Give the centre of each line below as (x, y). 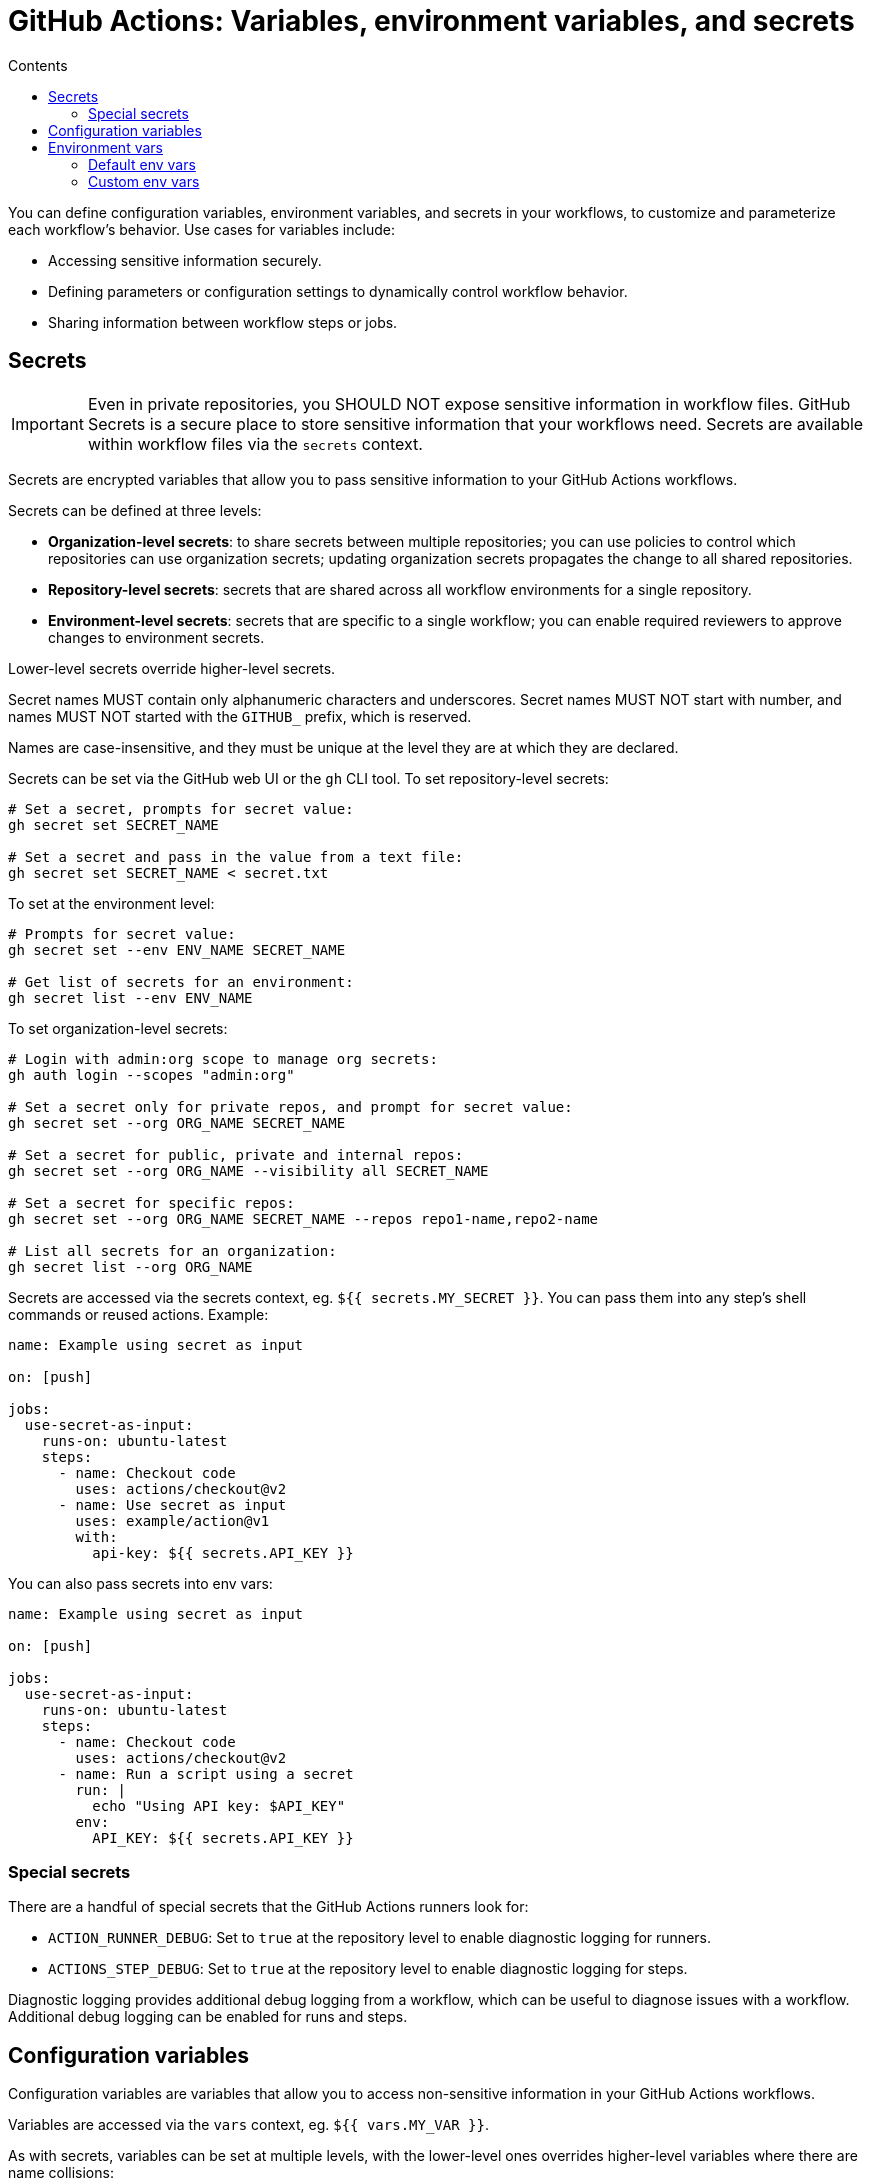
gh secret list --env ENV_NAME (130, 997)
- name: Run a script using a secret (206, 1773)
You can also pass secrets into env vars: (140, 1583)
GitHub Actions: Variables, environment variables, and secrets (431, 21)
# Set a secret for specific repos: (151, 1202)
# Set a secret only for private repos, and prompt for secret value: (290, 1106)
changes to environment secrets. (156, 637)
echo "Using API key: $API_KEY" (219, 1805)
